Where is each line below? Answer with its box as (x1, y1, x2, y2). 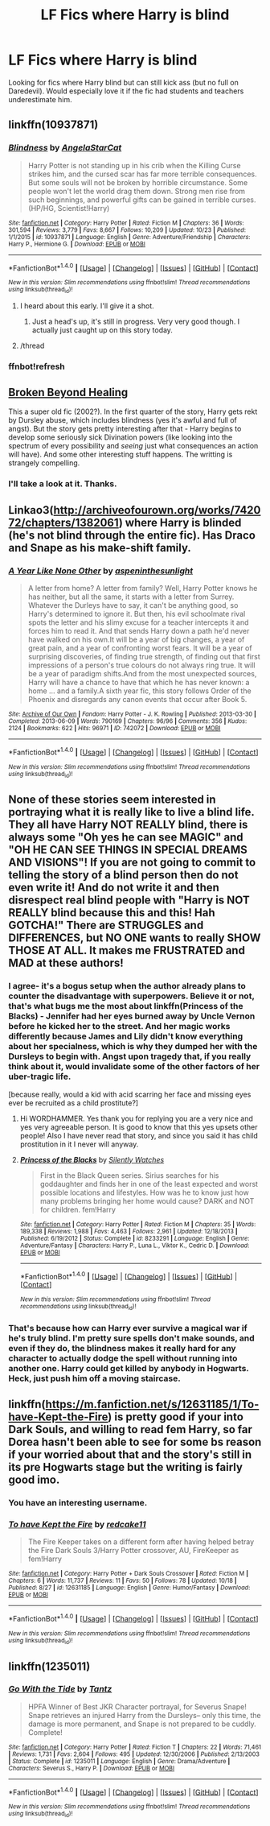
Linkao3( (8, 503, 54, 517)
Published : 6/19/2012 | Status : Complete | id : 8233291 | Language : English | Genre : (19, 1234, 250, 1242)
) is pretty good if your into (108, 1410, 243, 1423)
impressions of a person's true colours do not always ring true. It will (27, 660, 256, 670)
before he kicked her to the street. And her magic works (8, 1021, 231, 1032)
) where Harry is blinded (118, 515, 242, 529)
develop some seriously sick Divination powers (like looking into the (8, 432, 233, 442)
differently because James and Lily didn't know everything (8, 1031, 243, 1042)
